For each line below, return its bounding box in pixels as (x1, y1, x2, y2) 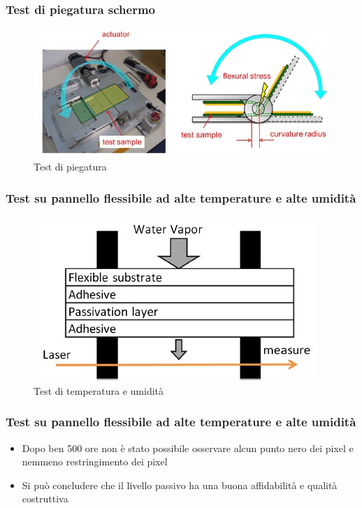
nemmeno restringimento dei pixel (22, 454, 168, 469)
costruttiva (22, 491, 68, 506)
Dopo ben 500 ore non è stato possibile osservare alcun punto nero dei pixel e (22, 440, 354, 455)
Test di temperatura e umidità (34, 383, 164, 398)
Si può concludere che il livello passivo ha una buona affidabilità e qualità (22, 477, 338, 492)
